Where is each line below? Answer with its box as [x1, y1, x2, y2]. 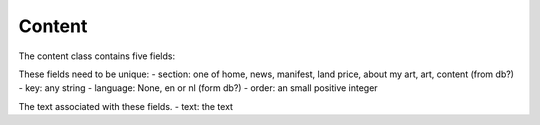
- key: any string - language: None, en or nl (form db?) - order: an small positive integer [18, 82, 379, 94]
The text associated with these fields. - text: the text [18, 100, 234, 112]
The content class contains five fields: [18, 50, 175, 62]
